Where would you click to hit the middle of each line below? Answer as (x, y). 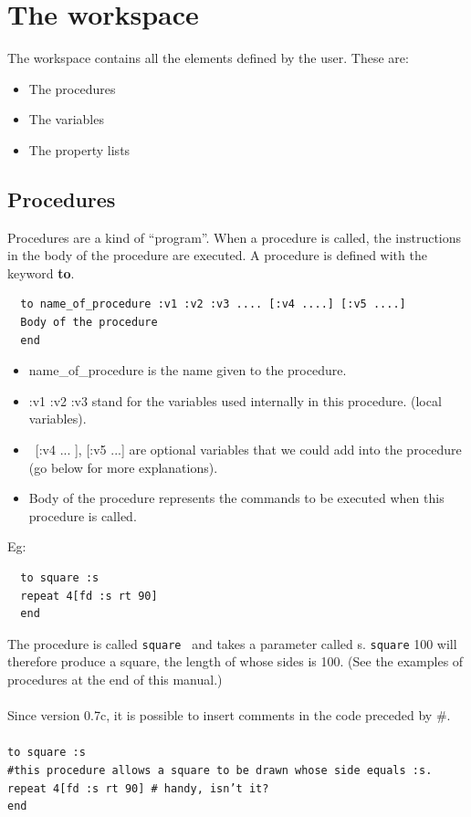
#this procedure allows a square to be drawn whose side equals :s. (220, 771)
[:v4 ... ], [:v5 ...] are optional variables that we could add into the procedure (248, 450)
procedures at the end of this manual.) (115, 680)
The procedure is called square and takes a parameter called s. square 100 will (232, 643)
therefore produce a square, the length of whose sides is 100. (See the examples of (235, 661)
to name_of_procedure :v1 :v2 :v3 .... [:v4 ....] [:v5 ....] (213, 304)
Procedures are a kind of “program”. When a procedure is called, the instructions (235, 237)
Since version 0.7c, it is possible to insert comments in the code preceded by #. (229, 715)
